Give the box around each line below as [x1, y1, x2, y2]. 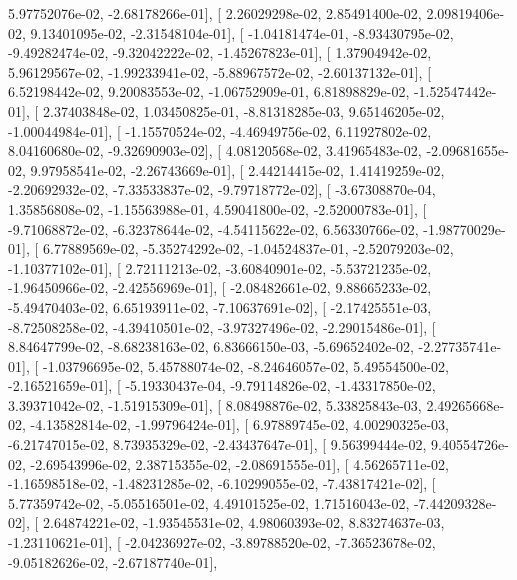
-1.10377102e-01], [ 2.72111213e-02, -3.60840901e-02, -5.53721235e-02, [8, 257, 432, 278]
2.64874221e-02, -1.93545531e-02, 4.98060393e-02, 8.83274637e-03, [42, 512, 445, 533]
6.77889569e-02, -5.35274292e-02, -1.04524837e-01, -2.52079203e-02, [42, 238, 454, 259]
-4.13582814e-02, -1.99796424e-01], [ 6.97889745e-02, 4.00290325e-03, [30, 414, 449, 435]
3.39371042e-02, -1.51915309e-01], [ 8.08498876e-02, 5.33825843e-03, [8, 394, 422, 415]
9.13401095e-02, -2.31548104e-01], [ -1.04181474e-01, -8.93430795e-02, [30, 22, 454, 43]
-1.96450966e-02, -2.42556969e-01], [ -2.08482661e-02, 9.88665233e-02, [8, 277, 432, 298]
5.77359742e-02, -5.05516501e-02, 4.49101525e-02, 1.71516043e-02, [8, 492, 410, 513]
